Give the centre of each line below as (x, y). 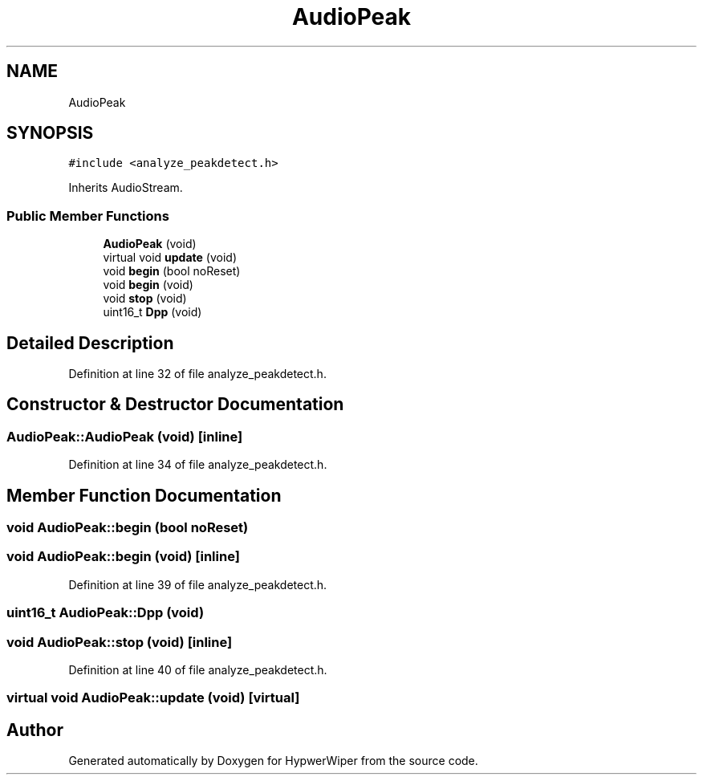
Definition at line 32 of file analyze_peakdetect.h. (197, 374)
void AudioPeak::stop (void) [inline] (120, 642)
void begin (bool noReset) (172, 271)
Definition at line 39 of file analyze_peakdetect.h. (198, 584)
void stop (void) (145, 299)
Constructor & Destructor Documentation (175, 405)
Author (35, 730)
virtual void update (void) (170, 258)
